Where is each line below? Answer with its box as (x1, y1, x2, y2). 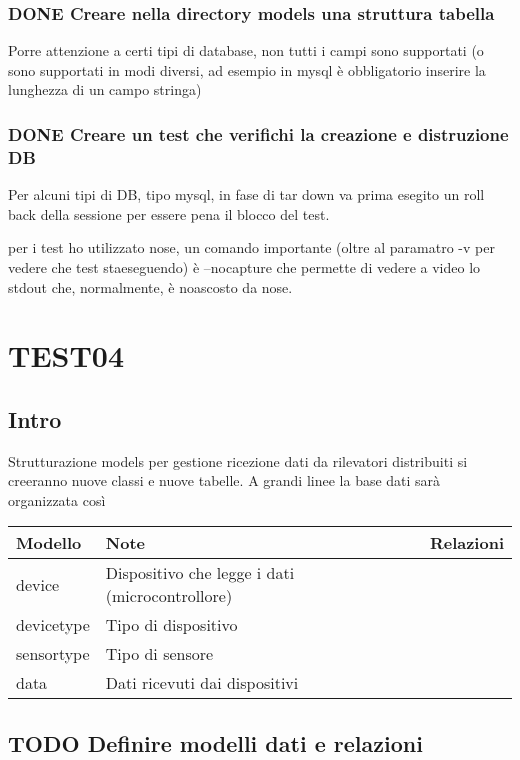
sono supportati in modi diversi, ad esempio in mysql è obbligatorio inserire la (8, 59, 486, 80)
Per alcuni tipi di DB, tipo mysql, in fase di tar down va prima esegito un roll (8, 184, 485, 205)
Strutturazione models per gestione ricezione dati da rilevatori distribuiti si (8, 450, 468, 471)
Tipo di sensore (105, 642, 214, 666)
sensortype (16, 642, 90, 666)
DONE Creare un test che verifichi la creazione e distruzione (8, 121, 509, 146)
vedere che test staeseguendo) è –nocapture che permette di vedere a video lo (8, 256, 481, 277)
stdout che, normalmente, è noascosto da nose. (8, 276, 293, 297)
